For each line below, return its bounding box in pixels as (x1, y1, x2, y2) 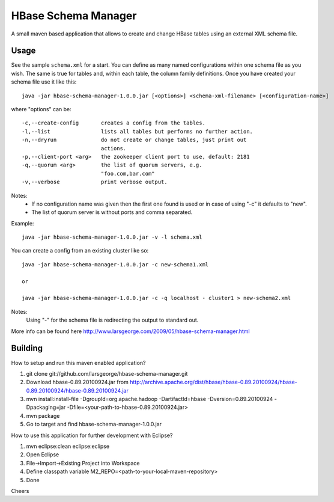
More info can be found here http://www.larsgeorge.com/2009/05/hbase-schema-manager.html (11, 328, 250, 335)
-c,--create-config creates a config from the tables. (22, 120, 205, 126)
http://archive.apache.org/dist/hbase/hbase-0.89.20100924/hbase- (129, 379, 297, 386)
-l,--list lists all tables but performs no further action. (22, 128, 254, 135)
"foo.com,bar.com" (100, 170, 156, 177)
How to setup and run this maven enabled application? (11, 359, 147, 366)
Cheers (11, 487, 29, 494)
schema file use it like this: (11, 78, 77, 85)
